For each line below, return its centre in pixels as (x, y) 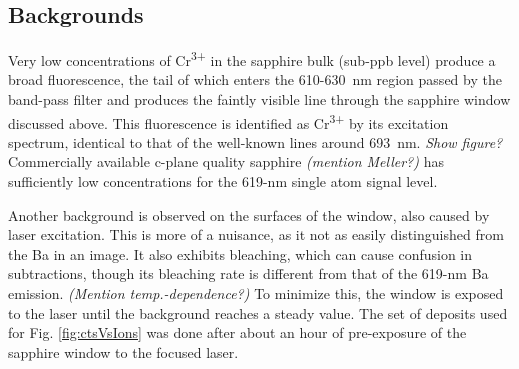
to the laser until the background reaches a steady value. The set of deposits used (258, 312)
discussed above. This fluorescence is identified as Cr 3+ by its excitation (228, 121)
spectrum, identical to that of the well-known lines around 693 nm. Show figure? (255, 141)
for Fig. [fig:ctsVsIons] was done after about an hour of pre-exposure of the (237, 332)
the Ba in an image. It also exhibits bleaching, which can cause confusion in (240, 253)
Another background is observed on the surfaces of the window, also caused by (249, 214)
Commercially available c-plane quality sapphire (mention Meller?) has (226, 161)
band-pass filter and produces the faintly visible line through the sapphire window (259, 99)
